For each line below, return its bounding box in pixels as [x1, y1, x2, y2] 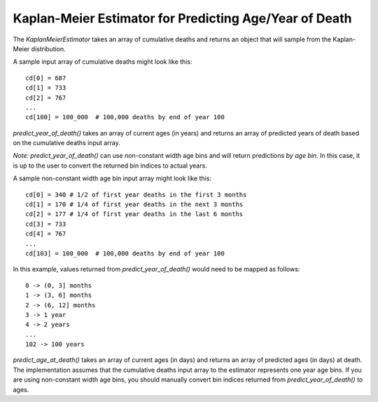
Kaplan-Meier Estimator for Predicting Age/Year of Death [13, 11, 352, 26]
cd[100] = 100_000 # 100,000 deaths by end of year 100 [25, 113, 225, 121]
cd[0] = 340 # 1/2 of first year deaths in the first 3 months [25, 190, 247, 199]
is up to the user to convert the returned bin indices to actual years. [13, 161, 208, 170]
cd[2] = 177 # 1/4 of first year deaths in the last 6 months [25, 210, 244, 218]
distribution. [31, 44, 66, 53]
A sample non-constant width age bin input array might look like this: [13, 174, 211, 182]
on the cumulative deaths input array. [13, 139, 120, 147]
